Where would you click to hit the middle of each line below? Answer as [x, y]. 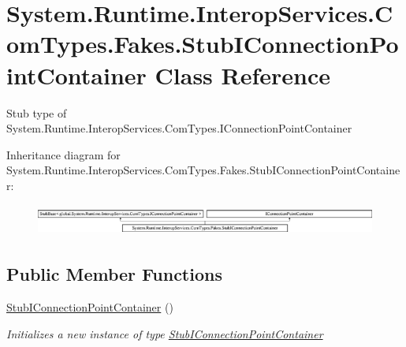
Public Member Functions [114, 274]
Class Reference [243, 75]
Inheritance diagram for [63, 154]
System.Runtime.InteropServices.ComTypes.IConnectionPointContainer [179, 128]
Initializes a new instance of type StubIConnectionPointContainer [165, 333]
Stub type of [37, 112]
